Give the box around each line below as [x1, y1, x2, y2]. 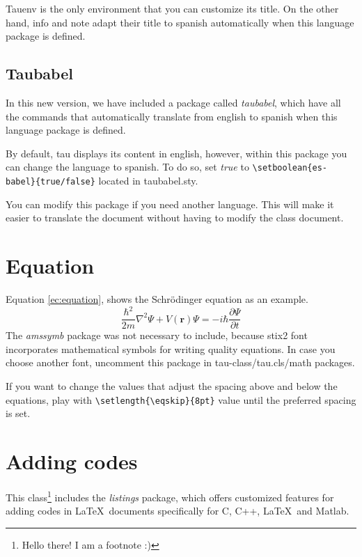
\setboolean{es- [252, 163, 327, 173]
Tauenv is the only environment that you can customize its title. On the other [6, 1, 339, 15]
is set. [6, 406, 31, 421]
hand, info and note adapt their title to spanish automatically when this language [6, 15, 354, 29]
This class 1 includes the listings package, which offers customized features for [6, 487, 334, 504]
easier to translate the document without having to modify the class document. [6, 210, 344, 225]
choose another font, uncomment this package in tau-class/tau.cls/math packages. [6, 355, 355, 370]
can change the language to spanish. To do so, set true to [6, 159, 249, 174]
